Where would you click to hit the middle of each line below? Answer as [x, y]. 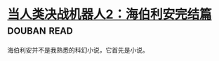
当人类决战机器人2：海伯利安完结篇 [109, 14]
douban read [40, 30]
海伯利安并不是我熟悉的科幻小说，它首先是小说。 [78, 50]
